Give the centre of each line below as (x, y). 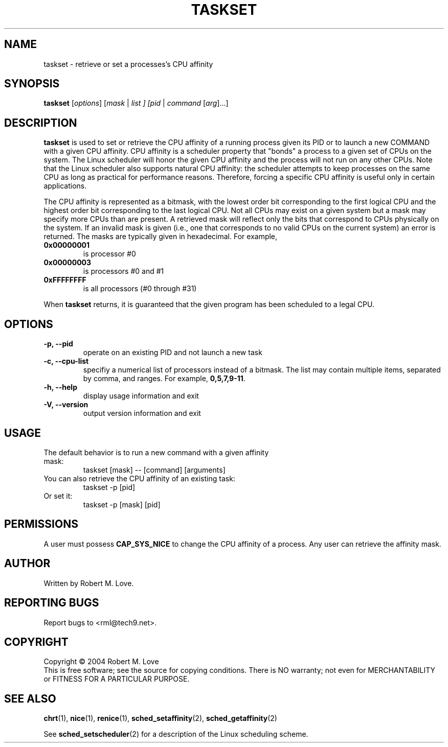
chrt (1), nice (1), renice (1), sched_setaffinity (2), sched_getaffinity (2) (160, 718)
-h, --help (60, 387)
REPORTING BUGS (52, 603)
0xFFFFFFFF (65, 280)
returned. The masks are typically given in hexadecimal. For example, (161, 237)
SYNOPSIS (32, 84)
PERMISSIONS (41, 524)
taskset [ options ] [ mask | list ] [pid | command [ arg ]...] (136, 103)
